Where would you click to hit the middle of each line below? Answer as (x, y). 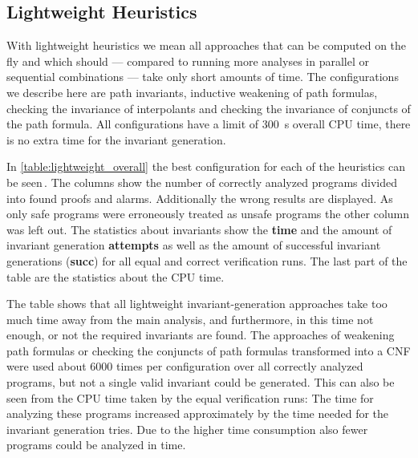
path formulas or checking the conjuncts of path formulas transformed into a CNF (209, 350)
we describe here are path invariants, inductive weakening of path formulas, (192, 92)
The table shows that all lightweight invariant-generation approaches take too (197, 304)
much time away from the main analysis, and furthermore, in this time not (190, 319)
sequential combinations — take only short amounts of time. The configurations (203, 77)
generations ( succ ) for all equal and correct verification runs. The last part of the (207, 260)
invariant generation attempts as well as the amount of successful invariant (194, 245)
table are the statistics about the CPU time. (116, 276)
